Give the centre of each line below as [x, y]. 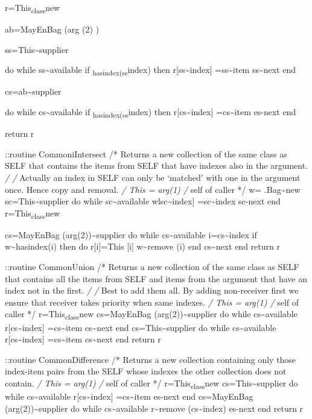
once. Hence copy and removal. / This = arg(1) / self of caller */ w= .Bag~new [153, 189]
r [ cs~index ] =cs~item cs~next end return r [83, 339]
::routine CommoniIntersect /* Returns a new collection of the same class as [146, 153]
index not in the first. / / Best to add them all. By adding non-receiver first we [152, 290]
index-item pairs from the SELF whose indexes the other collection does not [146, 371]
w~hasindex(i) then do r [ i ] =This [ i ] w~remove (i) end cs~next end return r [142, 246]
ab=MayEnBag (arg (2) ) [52, 29]
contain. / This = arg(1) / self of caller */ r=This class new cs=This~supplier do [151, 383]
